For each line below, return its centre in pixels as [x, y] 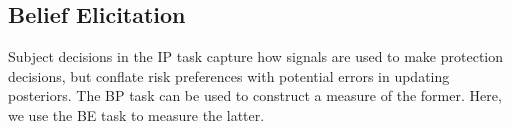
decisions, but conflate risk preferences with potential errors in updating [229, 75]
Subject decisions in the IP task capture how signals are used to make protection [256, 56]
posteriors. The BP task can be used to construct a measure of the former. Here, [255, 95]
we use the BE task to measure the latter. [136, 114]
